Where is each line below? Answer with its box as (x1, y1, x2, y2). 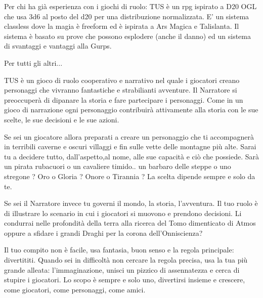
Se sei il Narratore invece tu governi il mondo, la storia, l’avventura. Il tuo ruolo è (4, 198, 258, 208)
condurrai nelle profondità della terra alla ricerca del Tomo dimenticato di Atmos (4, 218, 256, 228)
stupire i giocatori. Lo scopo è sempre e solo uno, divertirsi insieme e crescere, (4, 274, 245, 285)
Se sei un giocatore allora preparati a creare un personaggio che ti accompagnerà (4, 131, 254, 142)
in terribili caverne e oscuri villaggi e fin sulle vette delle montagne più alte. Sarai (4, 141, 256, 152)
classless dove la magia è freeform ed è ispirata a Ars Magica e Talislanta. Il (4, 21, 239, 31)
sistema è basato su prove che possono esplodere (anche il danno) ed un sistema (4, 30, 251, 41)
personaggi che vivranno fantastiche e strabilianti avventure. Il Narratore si (4, 84, 237, 95)
